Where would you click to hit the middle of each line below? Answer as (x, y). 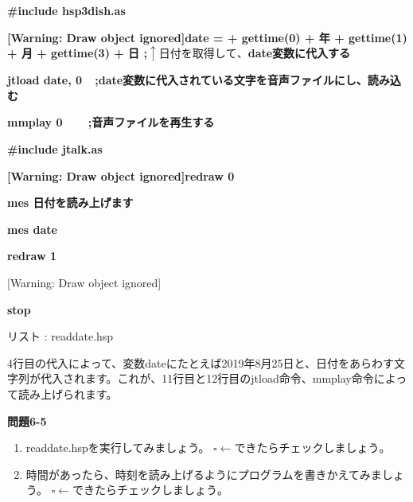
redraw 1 (32, 256)
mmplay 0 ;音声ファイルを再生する (111, 122)
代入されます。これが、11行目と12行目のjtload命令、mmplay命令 (207, 378)
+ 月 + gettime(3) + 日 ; (77, 53)
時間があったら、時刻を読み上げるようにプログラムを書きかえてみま (204, 474)
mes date (32, 229)
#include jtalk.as (55, 148)
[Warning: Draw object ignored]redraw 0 (121, 175)
